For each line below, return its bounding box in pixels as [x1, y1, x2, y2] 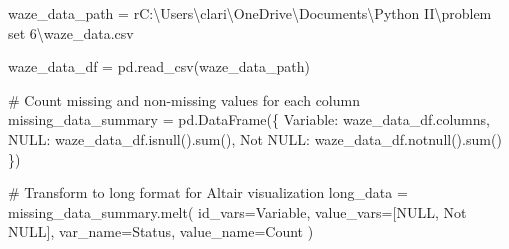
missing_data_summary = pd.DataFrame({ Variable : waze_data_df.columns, [8, 109, 490, 130]
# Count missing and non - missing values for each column [8, 89, 360, 110]
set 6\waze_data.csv [8, 22, 134, 43]
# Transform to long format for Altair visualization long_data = [8, 182, 408, 203]
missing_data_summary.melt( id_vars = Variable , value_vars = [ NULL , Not [8, 201, 467, 222]
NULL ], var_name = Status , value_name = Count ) [8, 221, 314, 242]
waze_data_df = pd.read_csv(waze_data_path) [8, 56, 310, 77]
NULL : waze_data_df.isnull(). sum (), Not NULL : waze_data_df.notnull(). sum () [8, 128, 502, 149]
